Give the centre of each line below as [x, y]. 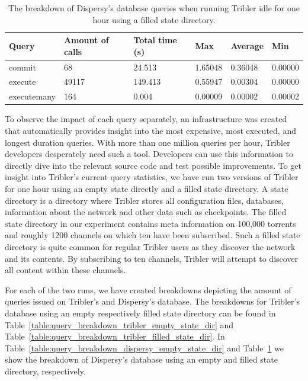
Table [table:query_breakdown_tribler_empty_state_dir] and [119, 324]
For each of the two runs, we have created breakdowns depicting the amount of [148, 289]
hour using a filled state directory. [154, 19]
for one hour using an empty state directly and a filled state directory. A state [147, 188]
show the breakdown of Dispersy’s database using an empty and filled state [141, 359]
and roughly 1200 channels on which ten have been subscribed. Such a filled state [153, 235]
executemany [32, 96]
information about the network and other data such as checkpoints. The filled [146, 212]
